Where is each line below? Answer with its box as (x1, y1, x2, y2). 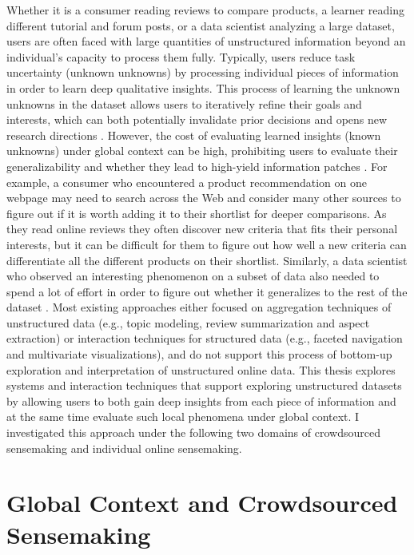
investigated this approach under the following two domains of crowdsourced (6, 424, 380, 441)
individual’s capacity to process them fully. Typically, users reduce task (6, 48, 356, 65)
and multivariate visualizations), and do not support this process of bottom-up (6, 346, 392, 363)
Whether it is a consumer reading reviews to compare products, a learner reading (6, 2, 405, 18)
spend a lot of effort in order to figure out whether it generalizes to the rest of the (6, 283, 408, 299)
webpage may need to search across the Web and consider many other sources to (6, 189, 401, 206)
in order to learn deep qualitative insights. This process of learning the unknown (6, 79, 400, 96)
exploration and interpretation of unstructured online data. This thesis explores (6, 361, 396, 378)
